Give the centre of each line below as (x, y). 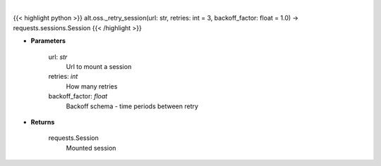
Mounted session (91, 148)
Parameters (48, 41)
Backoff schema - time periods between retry (132, 106)
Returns (43, 122)
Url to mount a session (99, 66)
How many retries (92, 86)
